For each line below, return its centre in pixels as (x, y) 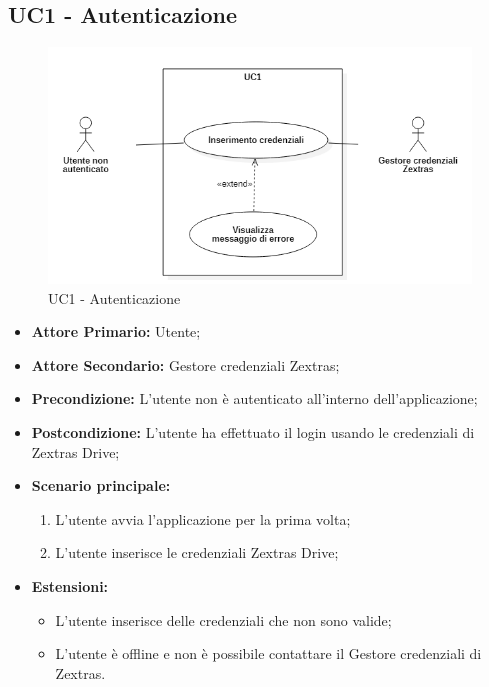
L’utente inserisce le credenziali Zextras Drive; (197, 552)
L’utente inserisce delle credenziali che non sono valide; (223, 619)
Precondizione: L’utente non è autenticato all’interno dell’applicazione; (254, 398)
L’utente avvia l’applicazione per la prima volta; (203, 518)
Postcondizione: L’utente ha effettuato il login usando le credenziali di (253, 431)
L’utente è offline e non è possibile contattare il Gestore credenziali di (268, 653)
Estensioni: (70, 585)
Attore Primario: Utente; (116, 331)
